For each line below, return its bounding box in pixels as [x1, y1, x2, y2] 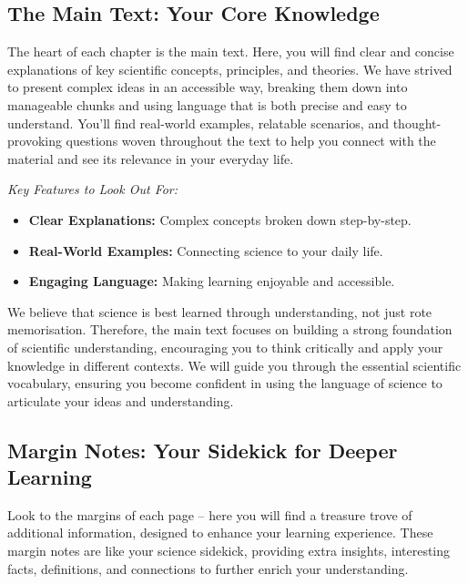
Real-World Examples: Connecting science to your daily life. [28, 241, 383, 260]
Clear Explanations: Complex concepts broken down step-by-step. [28, 210, 412, 229]
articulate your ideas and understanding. [7, 391, 234, 410]
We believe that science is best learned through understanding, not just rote [7, 302, 432, 321]
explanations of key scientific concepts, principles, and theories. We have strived [7, 59, 453, 78]
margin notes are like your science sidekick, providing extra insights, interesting [7, 541, 451, 560]
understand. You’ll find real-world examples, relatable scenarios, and [7, 113, 389, 132]
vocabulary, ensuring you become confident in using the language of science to [7, 374, 443, 393]
